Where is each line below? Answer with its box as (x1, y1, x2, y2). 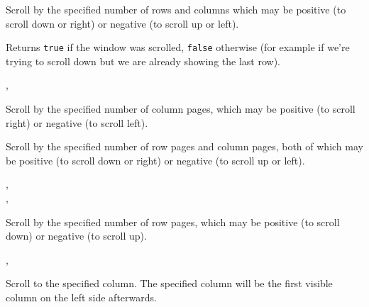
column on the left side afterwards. (6, 289, 157, 304)
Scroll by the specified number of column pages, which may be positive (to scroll (6, 101, 356, 116)
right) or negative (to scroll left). (6, 115, 148, 130)
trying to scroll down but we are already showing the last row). (6, 53, 280, 68)
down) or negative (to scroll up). (6, 228, 147, 243)
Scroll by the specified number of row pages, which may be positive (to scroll (6, 214, 340, 229)
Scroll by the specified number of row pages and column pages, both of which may (6, 139, 363, 154)
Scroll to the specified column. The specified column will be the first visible (6, 276, 333, 291)
